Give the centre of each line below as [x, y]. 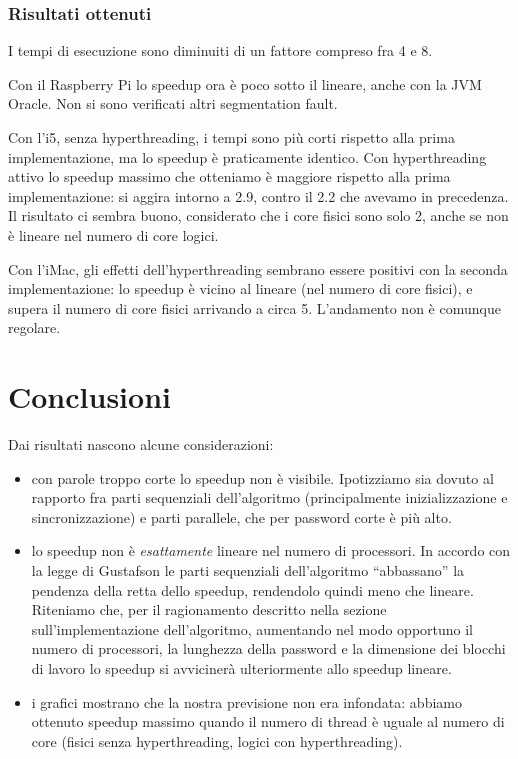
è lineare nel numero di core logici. [113, 234]
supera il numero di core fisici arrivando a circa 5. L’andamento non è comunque [254, 307]
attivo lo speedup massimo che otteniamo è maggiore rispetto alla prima [229, 176]
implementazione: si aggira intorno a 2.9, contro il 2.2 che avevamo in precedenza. [258, 195]
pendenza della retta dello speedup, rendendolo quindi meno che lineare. [252, 589]
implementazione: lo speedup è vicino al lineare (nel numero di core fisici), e [240, 288]
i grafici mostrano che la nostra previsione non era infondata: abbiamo [246, 701]
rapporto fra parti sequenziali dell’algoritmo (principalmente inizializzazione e [269, 497]
